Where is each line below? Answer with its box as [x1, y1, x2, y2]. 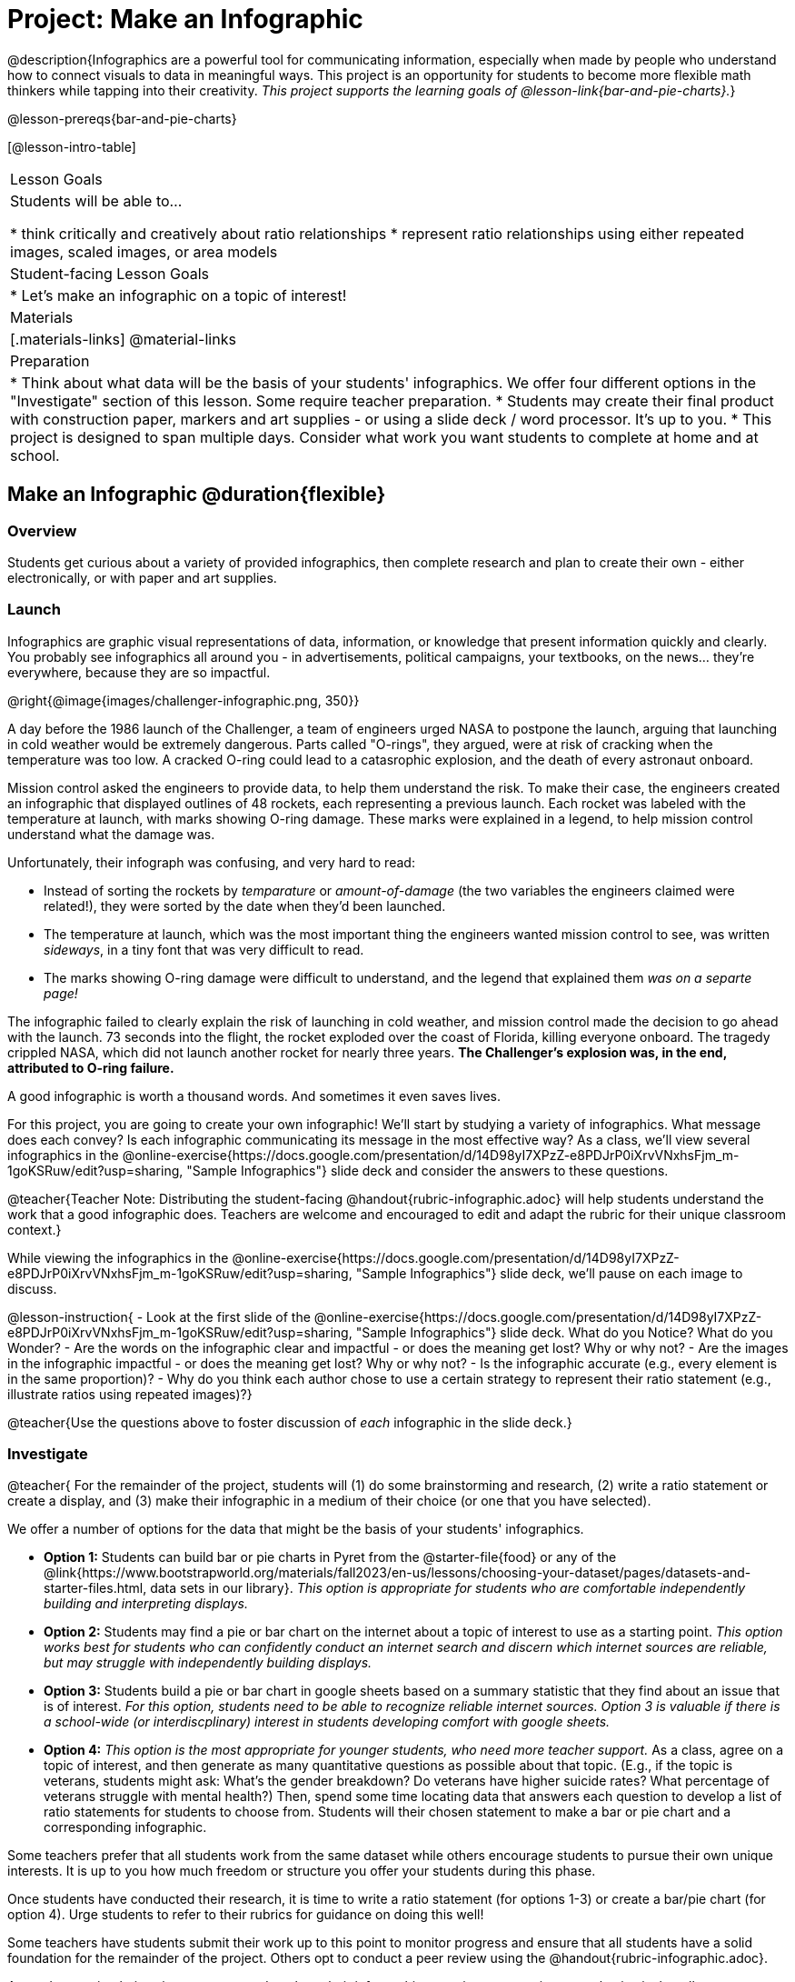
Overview [7, 521, 77, 540]
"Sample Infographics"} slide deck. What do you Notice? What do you [355, 1324, 773, 1340]
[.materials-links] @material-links [10, 329, 236, 348]
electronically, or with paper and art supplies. [7, 569, 277, 586]
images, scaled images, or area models [10, 242, 278, 261]
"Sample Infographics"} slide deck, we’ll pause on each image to [355, 1265, 743, 1281]
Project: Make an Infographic [7, 4, 363, 35]
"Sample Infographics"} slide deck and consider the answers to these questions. [186, 1162, 669, 1178]
